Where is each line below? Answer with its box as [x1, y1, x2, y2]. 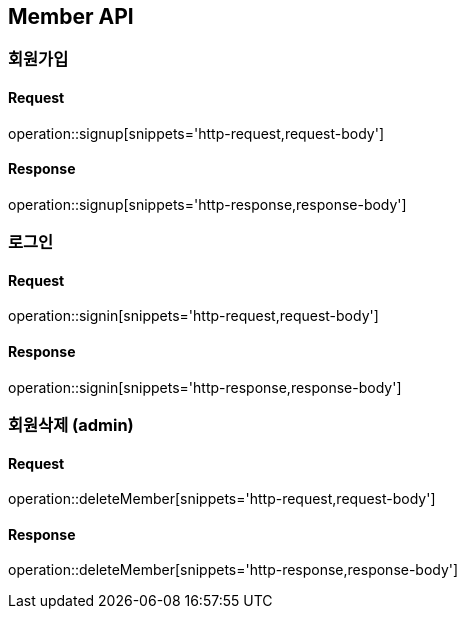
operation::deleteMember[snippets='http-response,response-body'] [8, 561, 459, 579]
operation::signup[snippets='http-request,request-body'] [8, 124, 385, 142]
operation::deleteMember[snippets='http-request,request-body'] [8, 490, 436, 508]
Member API [8, 4, 134, 29]
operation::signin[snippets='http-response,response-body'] [8, 378, 402, 396]
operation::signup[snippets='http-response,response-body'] [8, 195, 407, 213]
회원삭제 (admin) [8, 415, 134, 436]
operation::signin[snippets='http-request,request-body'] [8, 307, 379, 325]
